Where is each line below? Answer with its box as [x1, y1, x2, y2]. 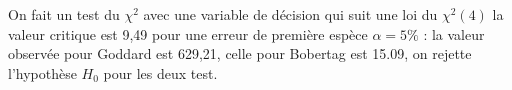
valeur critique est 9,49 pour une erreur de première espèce [8, 23, 368, 44]
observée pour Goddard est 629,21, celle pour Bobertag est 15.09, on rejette [8, 43, 472, 64]
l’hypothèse [8, 62, 77, 83]
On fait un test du [8, 4, 120, 24]
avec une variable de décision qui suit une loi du [143, 4, 438, 24]
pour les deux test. [103, 62, 218, 83]
